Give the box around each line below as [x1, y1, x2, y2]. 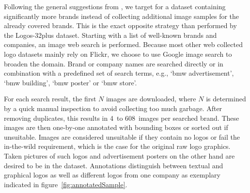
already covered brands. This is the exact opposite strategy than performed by [4, 20, 237, 31]
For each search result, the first [4, 94, 96, 104]
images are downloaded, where [106, 94, 196, 104]
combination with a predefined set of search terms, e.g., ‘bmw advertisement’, [4, 68, 234, 78]
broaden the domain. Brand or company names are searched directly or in [4, 58, 223, 68]
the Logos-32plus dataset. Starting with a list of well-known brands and [4, 30, 217, 40]
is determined [206, 94, 246, 104]
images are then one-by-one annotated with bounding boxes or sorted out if [4, 122, 228, 132]
